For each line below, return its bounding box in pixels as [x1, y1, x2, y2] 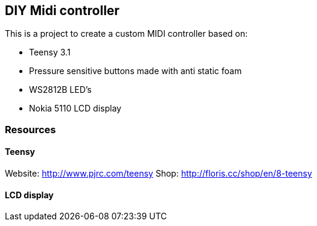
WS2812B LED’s [29, 84, 92, 95]
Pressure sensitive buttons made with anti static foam [29, 66, 242, 77]
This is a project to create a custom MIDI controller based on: [5, 28, 248, 39]
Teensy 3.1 [29, 47, 71, 58]
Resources [5, 123, 56, 136]
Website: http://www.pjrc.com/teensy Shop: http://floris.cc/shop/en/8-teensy [5, 168, 312, 179]
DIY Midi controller [5, 3, 120, 18]
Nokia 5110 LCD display [29, 103, 121, 114]
